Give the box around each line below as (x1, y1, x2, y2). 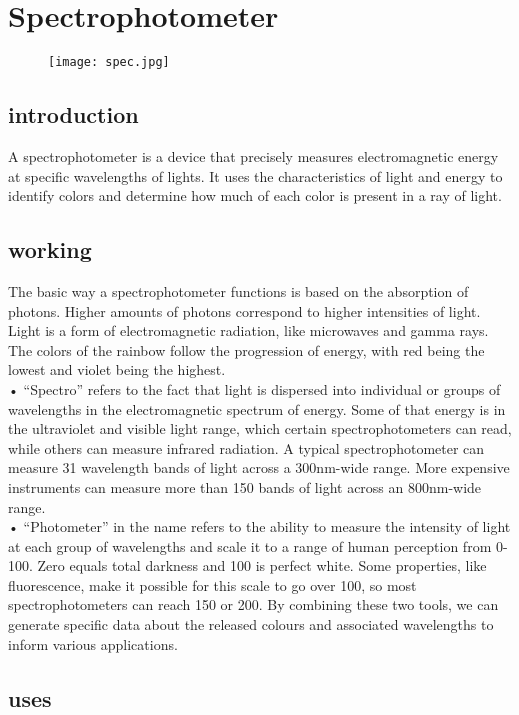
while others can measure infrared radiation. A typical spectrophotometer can (8, 437, 485, 458)
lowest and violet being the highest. (8, 359, 226, 380)
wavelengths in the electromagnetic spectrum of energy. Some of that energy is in (8, 398, 506, 419)
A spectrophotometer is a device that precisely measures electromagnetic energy (8, 145, 499, 166)
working (8, 234, 92, 265)
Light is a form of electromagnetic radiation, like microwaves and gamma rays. (8, 320, 489, 341)
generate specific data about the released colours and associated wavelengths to (8, 614, 494, 635)
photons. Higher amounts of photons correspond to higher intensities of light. (8, 300, 481, 321)
